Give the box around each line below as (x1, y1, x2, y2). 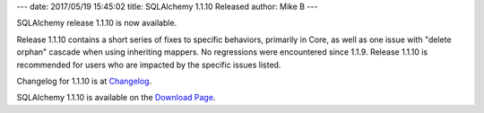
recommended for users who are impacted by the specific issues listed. (16, 59, 281, 70)
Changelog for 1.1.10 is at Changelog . (16, 75, 152, 86)
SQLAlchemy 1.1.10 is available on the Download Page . (16, 92, 216, 103)
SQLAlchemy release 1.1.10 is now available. (16, 18, 177, 29)
